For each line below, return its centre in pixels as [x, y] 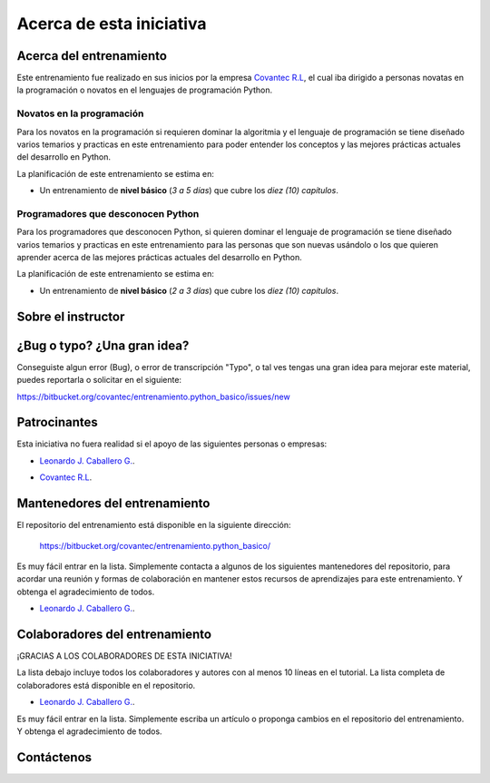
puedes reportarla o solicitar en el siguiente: [99, 380]
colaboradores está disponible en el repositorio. [106, 685]
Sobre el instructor [71, 316]
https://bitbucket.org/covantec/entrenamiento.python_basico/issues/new [153, 396]
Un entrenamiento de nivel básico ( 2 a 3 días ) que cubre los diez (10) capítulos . [189, 290]
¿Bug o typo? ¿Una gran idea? [103, 345]
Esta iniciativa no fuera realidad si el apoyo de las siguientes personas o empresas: [172, 444]
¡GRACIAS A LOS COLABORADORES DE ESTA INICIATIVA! [125, 656]
